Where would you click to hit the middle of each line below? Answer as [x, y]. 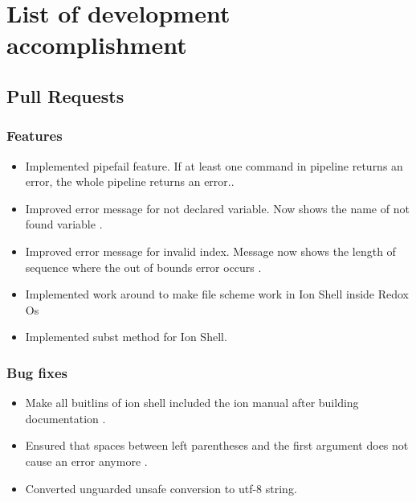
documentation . [65, 418]
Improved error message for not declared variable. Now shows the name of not [217, 208]
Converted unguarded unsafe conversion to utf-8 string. [161, 488]
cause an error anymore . [86, 461]
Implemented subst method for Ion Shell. [126, 337]
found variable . [64, 224]
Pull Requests [65, 95]
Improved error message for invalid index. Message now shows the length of [210, 251]
